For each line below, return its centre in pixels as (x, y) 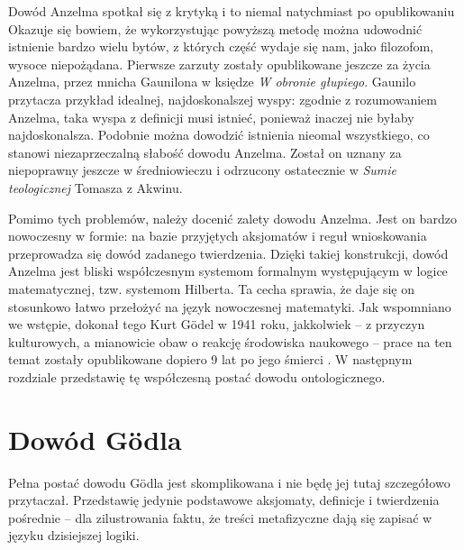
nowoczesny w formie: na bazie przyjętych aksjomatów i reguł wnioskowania (218, 236)
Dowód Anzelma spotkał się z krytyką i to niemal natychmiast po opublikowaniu (232, 11)
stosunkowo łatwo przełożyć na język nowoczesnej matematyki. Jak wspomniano (230, 306)
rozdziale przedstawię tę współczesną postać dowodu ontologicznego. (197, 376)
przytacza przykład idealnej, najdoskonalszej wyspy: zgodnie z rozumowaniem (223, 99)
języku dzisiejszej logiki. (74, 535)
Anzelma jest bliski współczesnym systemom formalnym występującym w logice (228, 271)
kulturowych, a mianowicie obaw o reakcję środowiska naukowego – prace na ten (230, 341)
